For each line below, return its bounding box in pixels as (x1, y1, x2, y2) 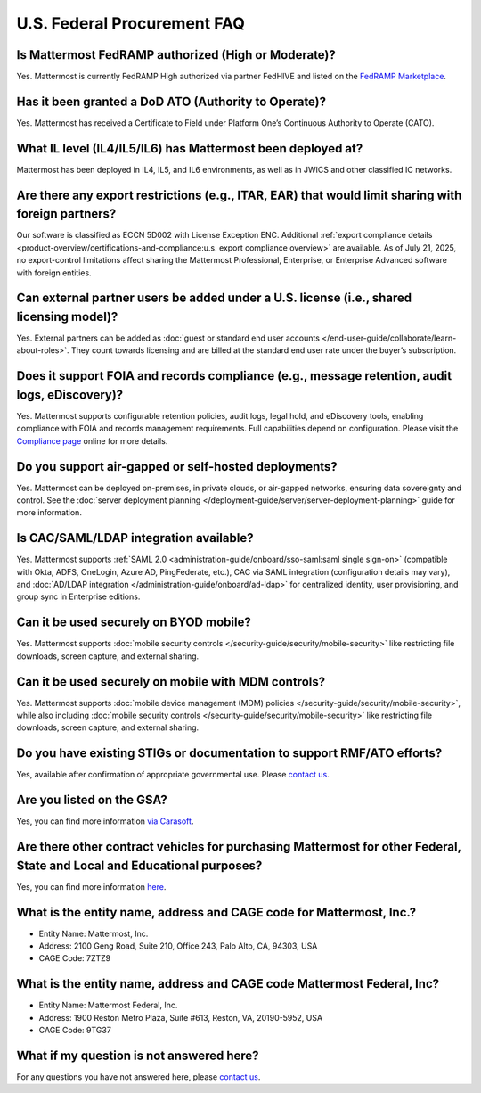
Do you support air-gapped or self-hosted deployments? (16, 459, 338, 474)
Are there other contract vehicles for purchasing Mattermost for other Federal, (16, 839, 461, 855)
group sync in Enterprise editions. (16, 591, 141, 602)
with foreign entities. (16, 267, 93, 278)
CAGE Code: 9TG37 (38, 1025, 111, 1036)
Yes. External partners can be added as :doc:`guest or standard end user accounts (16, 333, 321, 343)
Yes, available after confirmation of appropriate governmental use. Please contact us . (16, 769, 330, 780)
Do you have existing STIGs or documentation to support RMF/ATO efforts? (16, 745, 443, 761)
